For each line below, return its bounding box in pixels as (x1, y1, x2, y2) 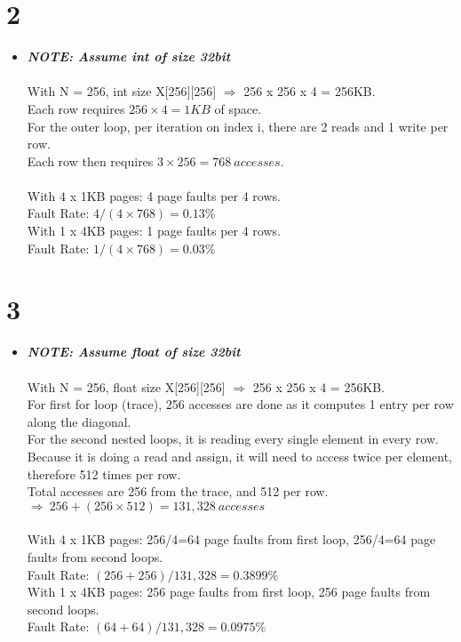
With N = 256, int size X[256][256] (27, 82, 217, 100)
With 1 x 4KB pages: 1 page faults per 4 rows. (27, 221, 281, 240)
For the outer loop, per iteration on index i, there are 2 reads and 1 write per (27, 116, 449, 135)
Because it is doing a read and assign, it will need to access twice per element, (27, 446, 452, 465)
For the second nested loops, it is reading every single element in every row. (27, 429, 439, 448)
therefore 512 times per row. (27, 464, 181, 483)
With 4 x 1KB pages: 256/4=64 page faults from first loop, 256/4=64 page (27, 530, 436, 549)
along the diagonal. (27, 412, 131, 430)
